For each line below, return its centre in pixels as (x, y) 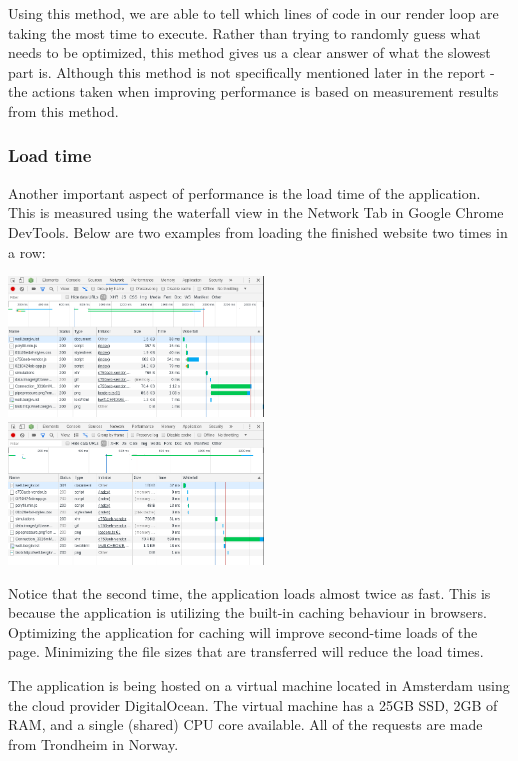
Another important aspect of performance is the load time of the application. (244, 192)
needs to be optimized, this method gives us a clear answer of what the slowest (249, 52)
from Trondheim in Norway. (93, 743)
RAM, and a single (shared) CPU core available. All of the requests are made (245, 724)
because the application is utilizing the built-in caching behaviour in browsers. (247, 612)
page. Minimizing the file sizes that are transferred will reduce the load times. (246, 651)
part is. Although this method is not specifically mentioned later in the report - (251, 71)
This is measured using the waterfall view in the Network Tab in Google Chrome (256, 212)
